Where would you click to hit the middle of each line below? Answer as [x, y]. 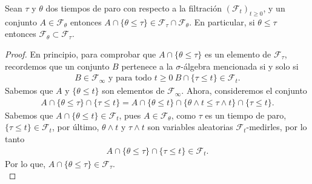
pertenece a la [147, 66]
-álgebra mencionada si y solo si [240, 66]
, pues [130, 115]
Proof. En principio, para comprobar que [81, 54]
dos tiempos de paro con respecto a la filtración [134, 8]
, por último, [75, 127]
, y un [274, 8]
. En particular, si [222, 21]
